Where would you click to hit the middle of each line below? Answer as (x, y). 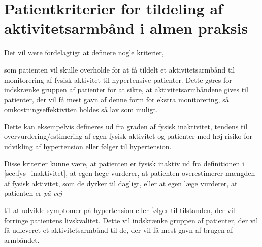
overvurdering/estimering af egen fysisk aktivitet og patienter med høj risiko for (128, 136)
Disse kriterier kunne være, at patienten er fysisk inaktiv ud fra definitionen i (124, 163)
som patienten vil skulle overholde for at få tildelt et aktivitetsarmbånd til (120, 69)
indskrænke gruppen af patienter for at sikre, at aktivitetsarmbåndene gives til (126, 90)
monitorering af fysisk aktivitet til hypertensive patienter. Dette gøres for (118, 79)
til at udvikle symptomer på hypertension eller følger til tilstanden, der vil (120, 210)
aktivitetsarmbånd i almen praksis (126, 28)
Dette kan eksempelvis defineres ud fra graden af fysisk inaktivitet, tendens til (126, 126)
